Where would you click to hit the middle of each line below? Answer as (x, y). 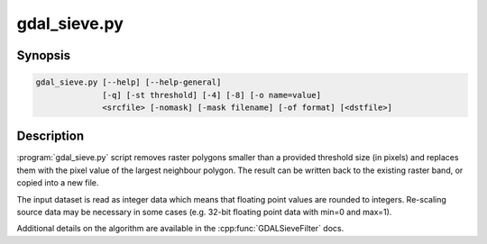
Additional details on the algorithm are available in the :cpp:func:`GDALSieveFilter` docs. (180, 229)
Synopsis (44, 55)
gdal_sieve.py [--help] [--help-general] (129, 82)
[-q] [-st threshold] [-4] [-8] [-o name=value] (212, 95)
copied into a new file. (58, 183)
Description (51, 136)
